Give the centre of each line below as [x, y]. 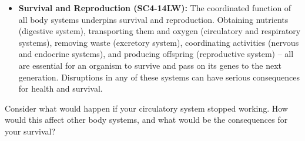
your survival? [30, 131]
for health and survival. [61, 88]
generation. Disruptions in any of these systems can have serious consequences [159, 77]
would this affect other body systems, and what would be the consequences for [146, 120]
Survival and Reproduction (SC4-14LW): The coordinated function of [155, 8]
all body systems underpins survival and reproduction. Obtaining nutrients [153, 19]
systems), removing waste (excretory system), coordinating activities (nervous [159, 42]
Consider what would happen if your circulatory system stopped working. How [146, 108]
